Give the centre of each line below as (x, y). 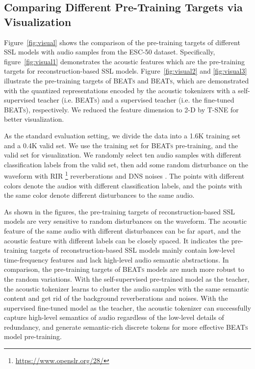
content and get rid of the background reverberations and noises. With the (116, 298)
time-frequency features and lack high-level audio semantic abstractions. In (116, 259)
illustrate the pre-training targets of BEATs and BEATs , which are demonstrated (127, 80)
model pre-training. (33, 336)
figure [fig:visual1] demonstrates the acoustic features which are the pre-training (125, 61)
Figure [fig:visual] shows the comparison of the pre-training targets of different (122, 42)
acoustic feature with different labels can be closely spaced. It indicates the (116, 240)
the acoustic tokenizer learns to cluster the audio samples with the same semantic (127, 288)
